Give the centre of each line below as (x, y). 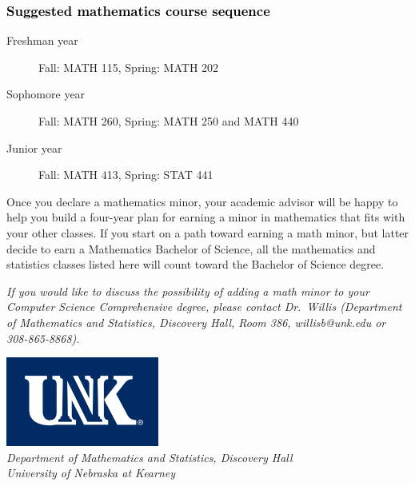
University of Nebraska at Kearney (91, 473)
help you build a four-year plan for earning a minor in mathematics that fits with (206, 217)
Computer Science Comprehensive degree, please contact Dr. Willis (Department (204, 307)
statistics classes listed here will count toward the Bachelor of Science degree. (196, 264)
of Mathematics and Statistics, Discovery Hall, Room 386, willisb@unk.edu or (196, 322)
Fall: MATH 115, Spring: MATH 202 (129, 67)
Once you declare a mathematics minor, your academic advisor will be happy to (202, 201)
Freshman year (42, 40)
